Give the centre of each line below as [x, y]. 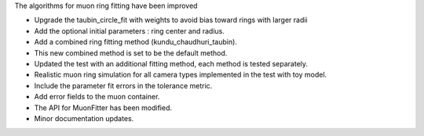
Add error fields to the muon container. [97, 97]
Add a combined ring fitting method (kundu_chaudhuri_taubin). [135, 42]
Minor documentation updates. [84, 118]
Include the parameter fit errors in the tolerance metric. [123, 85]
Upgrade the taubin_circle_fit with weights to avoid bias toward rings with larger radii [171, 20]
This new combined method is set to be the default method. [131, 53]
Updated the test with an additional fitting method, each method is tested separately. [171, 63]
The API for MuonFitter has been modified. [103, 107]
